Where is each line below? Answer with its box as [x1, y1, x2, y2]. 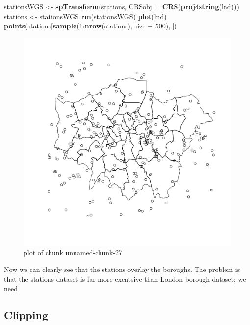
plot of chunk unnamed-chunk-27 [24, 247, 123, 258]
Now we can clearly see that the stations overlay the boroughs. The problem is [4, 264, 240, 274]
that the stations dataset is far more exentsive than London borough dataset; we [4, 273, 246, 284]
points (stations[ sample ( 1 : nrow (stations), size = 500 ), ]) [4, 21, 177, 31]
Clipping [4, 307, 48, 323]
